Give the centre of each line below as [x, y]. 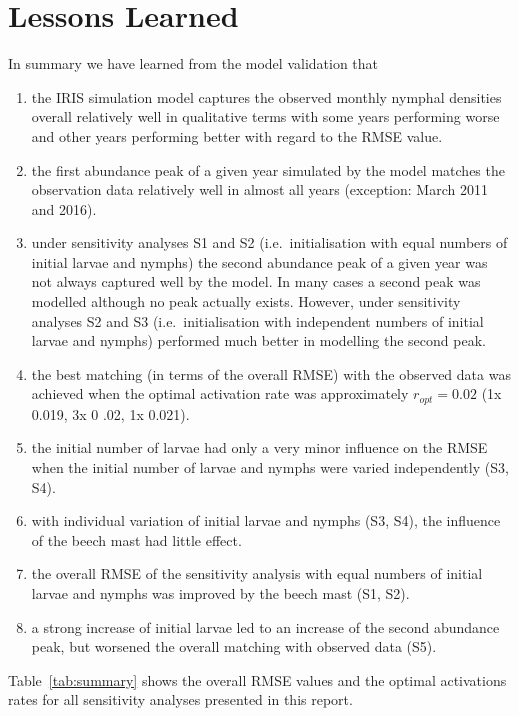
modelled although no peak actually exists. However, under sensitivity [246, 301]
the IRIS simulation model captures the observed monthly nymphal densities [266, 96]
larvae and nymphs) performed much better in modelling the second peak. [258, 340]
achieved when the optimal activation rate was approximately [220, 393]
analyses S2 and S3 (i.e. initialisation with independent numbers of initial [257, 320]
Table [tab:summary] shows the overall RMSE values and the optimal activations [257, 679]
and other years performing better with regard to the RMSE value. [237, 135]
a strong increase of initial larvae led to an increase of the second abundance [265, 626]
